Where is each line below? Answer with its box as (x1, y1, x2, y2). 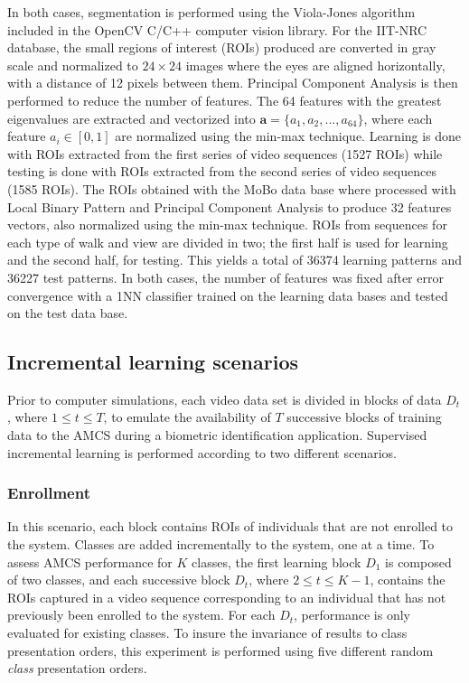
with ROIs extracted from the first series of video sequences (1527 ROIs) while (7, 144, 443, 163)
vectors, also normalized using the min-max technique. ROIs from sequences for (7, 215, 447, 234)
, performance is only (294, 605, 410, 624)
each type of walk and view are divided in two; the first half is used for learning (7, 232, 448, 251)
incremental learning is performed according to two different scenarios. (7, 443, 397, 462)
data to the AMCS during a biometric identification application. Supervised (7, 426, 427, 444)
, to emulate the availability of (103, 407, 271, 426)
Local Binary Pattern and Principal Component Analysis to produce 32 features (7, 197, 452, 216)
